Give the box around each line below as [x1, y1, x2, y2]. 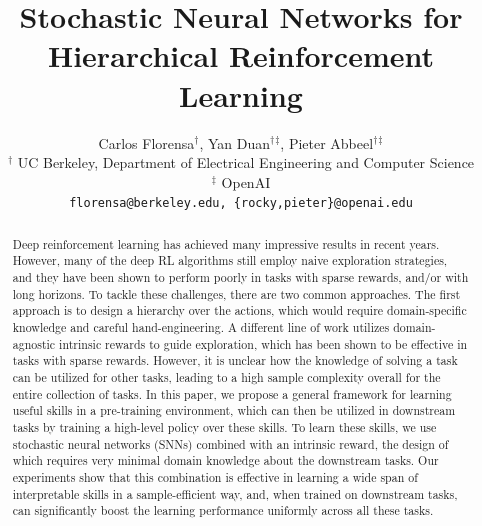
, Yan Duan [199, 132, 271, 153]
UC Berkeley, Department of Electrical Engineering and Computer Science [17, 152, 475, 173]
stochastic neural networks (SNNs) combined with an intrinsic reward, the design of [12, 435, 449, 452]
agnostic [12, 335, 56, 352]
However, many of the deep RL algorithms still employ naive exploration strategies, [12, 252, 448, 269]
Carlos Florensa [98, 132, 195, 153]
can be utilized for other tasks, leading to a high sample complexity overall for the [12, 368, 441, 385]
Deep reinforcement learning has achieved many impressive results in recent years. [12, 235, 440, 252]
